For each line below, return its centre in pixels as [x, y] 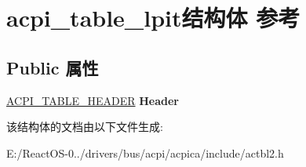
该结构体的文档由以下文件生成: [85, 127]
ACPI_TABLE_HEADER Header [93, 100]
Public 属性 [53, 67]
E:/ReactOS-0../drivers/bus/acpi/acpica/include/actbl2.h [145, 152]
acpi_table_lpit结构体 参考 [153, 18]
